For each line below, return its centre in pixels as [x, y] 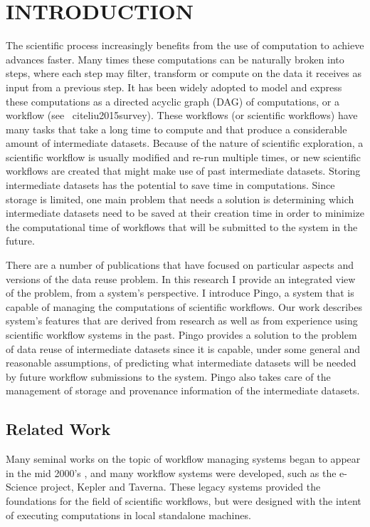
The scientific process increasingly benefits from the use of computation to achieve [185, 45]
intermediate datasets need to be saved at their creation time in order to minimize [185, 213]
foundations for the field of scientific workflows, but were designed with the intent [184, 500]
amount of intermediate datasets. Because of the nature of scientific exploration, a [185, 143]
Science [22, 487]
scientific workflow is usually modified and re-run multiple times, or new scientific [184, 157]
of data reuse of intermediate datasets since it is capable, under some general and [183, 348]
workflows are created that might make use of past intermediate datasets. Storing [183, 171]
